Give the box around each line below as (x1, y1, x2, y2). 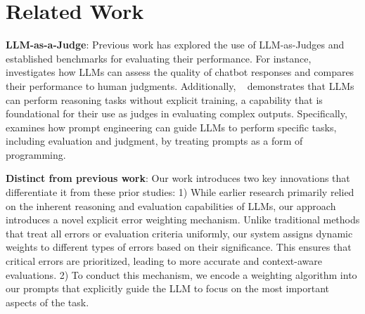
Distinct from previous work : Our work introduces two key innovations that (6, 171, 350, 185)
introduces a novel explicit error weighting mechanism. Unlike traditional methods (6, 212, 360, 227)
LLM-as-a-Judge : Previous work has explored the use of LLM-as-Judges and (6, 37, 345, 52)
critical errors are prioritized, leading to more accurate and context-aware (6, 254, 323, 268)
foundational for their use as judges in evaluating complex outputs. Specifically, (6, 106, 347, 121)
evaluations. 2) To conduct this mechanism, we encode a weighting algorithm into (6, 267, 357, 282)
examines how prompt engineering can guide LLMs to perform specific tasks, (6, 119, 337, 134)
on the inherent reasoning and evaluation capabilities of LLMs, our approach (6, 198, 336, 213)
